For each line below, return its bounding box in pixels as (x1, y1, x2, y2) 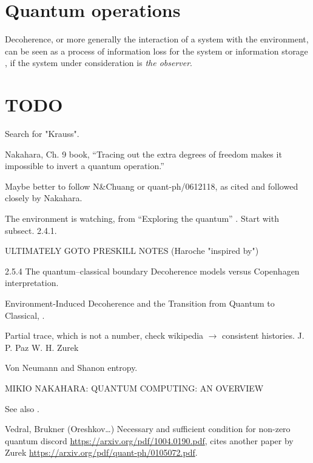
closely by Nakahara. (5, 192, 82, 204)
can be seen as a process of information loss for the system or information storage (5, 44, 308, 57)
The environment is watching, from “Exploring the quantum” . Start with (5, 212, 279, 224)
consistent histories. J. (222, 329, 305, 342)
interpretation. (5, 276, 59, 289)
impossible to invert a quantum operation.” (5, 159, 164, 172)
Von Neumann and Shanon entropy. (5, 361, 138, 374)
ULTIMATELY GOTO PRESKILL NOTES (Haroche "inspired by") (5, 244, 259, 257)
